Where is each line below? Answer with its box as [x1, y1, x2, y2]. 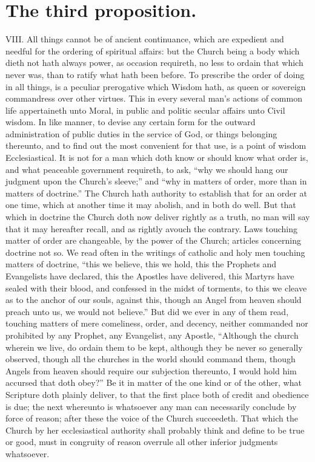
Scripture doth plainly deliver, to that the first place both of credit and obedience [5, 388, 309, 400]
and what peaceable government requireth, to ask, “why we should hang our [5, 163, 288, 175]
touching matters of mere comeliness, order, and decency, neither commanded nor [5, 317, 308, 330]
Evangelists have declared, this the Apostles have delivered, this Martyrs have [5, 270, 294, 282]
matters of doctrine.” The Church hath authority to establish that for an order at [5, 186, 307, 199]
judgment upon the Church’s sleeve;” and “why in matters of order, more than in [5, 175, 307, 187]
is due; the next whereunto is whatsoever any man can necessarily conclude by [5, 400, 297, 412]
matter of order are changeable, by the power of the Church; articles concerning [5, 234, 302, 247]
